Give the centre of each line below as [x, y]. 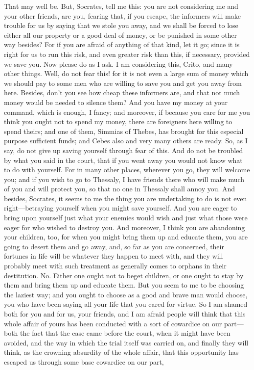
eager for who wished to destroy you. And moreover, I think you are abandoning [125, 227]
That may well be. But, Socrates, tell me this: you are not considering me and [121, 6]
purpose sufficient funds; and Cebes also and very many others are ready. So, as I [126, 141]
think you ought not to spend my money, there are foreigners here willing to [118, 121]
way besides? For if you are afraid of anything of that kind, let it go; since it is [122, 44]
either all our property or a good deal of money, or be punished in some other [121, 35]
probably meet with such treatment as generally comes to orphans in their [115, 266]
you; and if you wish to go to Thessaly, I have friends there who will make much [124, 179]
